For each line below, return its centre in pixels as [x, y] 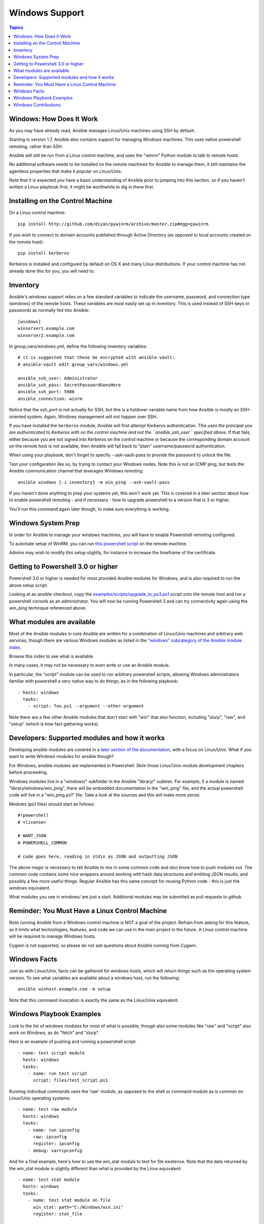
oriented [18, 417]
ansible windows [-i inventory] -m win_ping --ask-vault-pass [94, 482]
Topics [16, 27]
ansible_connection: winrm [50, 399]
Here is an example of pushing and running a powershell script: [73, 1042]
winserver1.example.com [46, 329]
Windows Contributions [37, 105]
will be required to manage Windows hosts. [53, 936]
